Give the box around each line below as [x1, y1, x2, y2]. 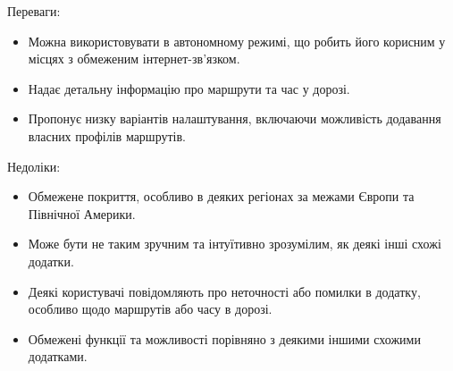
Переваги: [7, 2, 61, 20]
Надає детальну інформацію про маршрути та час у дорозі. [28, 79, 350, 97]
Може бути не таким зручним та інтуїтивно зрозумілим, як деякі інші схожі [28, 234, 441, 253]
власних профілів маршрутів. [28, 126, 186, 145]
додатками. [28, 347, 88, 366]
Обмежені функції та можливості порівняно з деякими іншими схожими [28, 329, 421, 348]
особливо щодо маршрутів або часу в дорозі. [28, 299, 273, 318]
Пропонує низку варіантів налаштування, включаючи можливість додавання [28, 109, 441, 128]
